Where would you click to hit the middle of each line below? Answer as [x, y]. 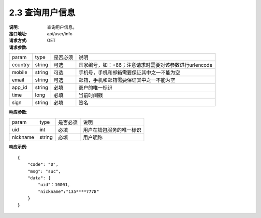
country [21, 65]
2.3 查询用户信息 [42, 13]
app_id [20, 87]
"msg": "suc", [44, 171]
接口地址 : [18, 33]
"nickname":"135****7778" [68, 191]
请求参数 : [18, 47]
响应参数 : [18, 112]
